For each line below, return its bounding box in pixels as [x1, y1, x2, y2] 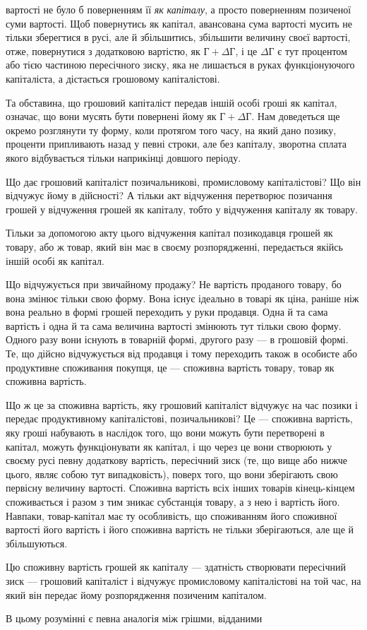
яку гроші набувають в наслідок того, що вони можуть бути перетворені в [6, 425, 325, 440]
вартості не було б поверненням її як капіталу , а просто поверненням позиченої [6, 2, 351, 16]
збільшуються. [6, 535, 68, 550]
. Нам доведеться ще [251, 109, 340, 124]
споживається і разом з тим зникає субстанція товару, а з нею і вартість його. [6, 494, 340, 509]
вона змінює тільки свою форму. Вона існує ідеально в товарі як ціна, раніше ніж [6, 290, 359, 305]
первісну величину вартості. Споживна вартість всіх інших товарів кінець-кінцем [6, 480, 355, 495]
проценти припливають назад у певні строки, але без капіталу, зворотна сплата [6, 136, 347, 151]
